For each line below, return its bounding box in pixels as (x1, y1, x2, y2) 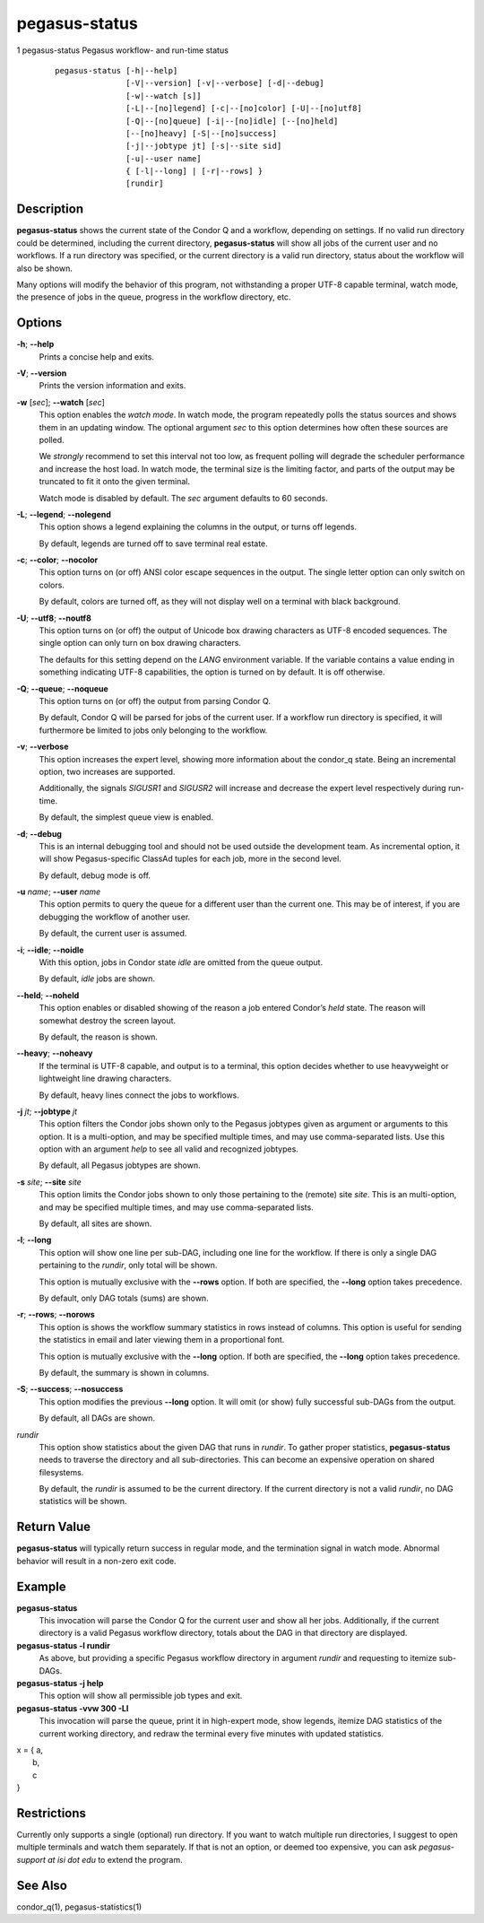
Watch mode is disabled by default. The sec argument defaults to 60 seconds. (39, 492, 329, 503)
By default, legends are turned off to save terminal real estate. (39, 538, 268, 549)
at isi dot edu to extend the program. (48, 1854, 183, 1865)
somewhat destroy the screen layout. (39, 1014, 177, 1026)
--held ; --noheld (16, 989, 80, 1000)
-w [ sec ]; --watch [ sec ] (16, 396, 105, 407)
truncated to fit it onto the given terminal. (39, 476, 190, 487)
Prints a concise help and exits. (39, 351, 154, 362)
